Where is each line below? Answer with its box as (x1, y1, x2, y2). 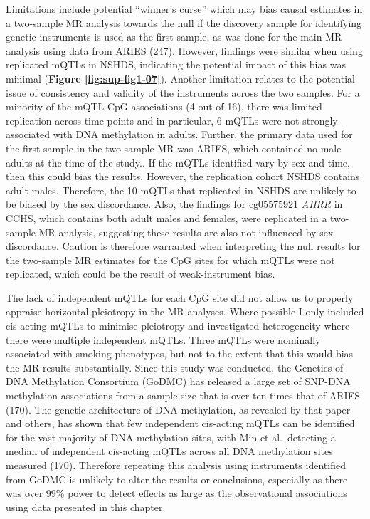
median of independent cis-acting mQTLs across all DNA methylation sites (6, 444, 333, 458)
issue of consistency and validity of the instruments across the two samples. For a (6, 85, 360, 100)
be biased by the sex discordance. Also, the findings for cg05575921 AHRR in (6, 196, 343, 211)
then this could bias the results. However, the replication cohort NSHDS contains (6, 169, 360, 184)
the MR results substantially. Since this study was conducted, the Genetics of (6, 360, 344, 374)
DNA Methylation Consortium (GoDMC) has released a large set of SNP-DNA (6, 374, 351, 389)
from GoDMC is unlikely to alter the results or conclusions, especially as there (6, 471, 348, 486)
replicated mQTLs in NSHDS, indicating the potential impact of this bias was (6, 57, 346, 72)
